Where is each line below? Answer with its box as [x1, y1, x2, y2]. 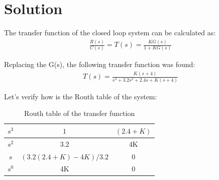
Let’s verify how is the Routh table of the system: [4, 91, 157, 101]
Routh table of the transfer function [24, 108, 135, 118]
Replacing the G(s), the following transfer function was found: [4, 59, 195, 70]
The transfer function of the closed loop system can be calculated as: [4, 27, 216, 38]
